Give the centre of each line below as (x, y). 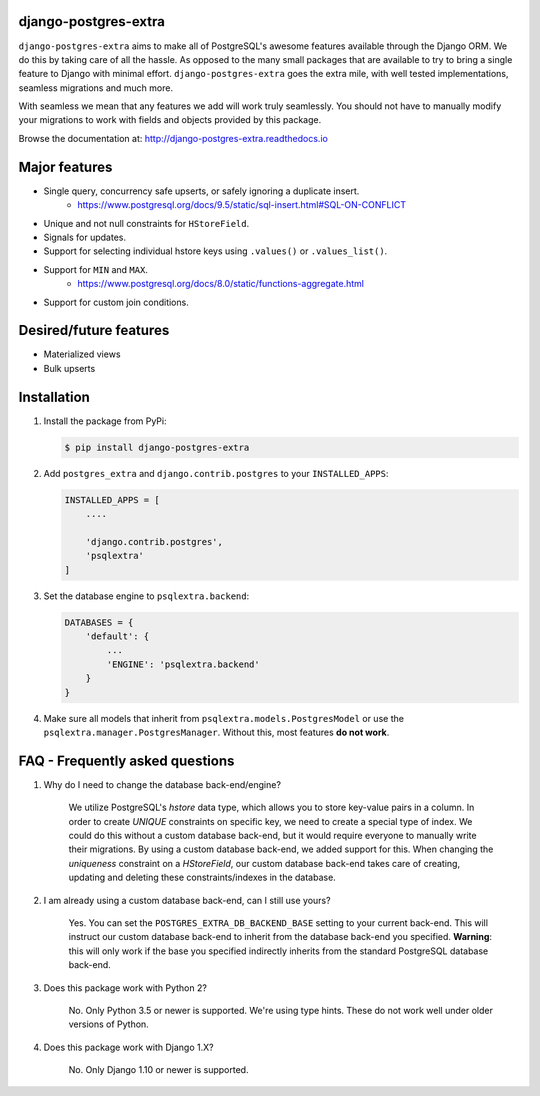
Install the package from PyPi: (105, 421)
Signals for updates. (85, 237)
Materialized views (82, 354)
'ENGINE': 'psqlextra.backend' (183, 664)
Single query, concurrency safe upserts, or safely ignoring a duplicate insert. (201, 191)
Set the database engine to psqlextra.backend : (146, 596)
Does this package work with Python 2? (125, 987)
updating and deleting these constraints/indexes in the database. (202, 877)
